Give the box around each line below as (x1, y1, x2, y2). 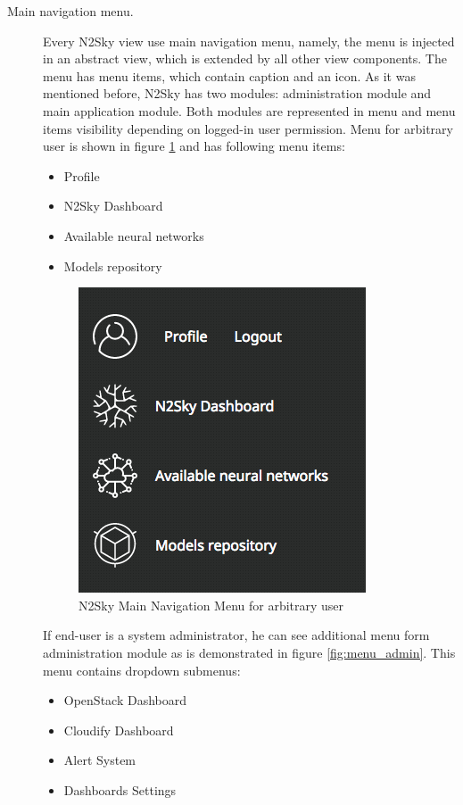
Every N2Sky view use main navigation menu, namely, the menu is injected (43, 31, 455, 50)
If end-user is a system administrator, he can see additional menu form (43, 626, 430, 644)
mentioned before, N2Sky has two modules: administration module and (43, 84, 432, 103)
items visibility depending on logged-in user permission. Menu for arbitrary (43, 119, 453, 137)
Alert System (63, 751, 136, 769)
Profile (63, 166, 100, 185)
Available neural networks (63, 226, 204, 245)
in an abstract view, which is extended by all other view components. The (43, 49, 447, 68)
